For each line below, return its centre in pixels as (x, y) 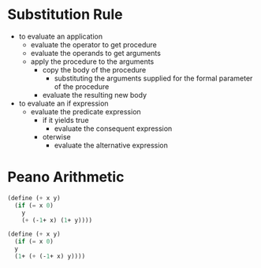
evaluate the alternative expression (111, 145)
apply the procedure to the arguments (92, 61)
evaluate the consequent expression (113, 128)
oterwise (57, 136)
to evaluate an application (61, 36)
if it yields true (65, 120)
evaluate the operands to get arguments (95, 53)
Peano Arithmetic (66, 177)
